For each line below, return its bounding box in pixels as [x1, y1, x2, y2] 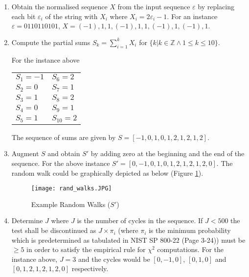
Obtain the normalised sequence [11, 1, 108, 11]
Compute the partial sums [11, 37, 91, 47]
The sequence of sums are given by [11, 132, 116, 142]
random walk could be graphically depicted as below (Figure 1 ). [11, 167, 204, 178]
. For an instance [167, 11, 218, 21]
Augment [11, 148, 39, 159]
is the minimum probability [148, 225, 231, 235]
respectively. [71, 263, 109, 274]
